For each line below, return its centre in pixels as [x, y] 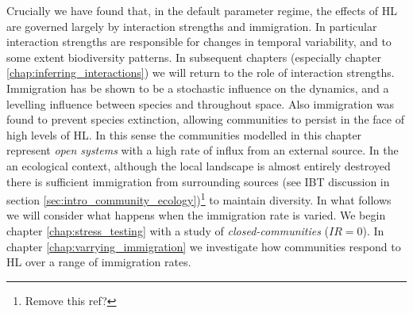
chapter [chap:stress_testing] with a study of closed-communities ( [168, 230]
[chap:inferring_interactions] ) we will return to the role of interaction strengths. [201, 73]
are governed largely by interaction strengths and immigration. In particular [192, 26]
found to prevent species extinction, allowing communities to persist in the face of [205, 119]
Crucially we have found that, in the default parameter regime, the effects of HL [202, 10]
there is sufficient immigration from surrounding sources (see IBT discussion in [198, 181]
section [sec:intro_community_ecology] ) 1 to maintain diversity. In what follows [199, 198]
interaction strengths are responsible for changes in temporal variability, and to [199, 42]
